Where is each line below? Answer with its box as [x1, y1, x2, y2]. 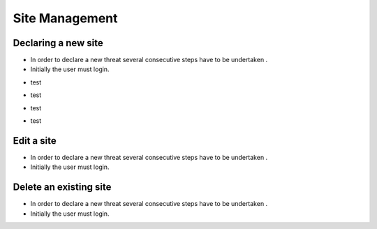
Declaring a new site [13, 37, 104, 49]
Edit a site [13, 135, 57, 147]
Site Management [13, 10, 118, 26]
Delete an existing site [13, 182, 112, 193]
